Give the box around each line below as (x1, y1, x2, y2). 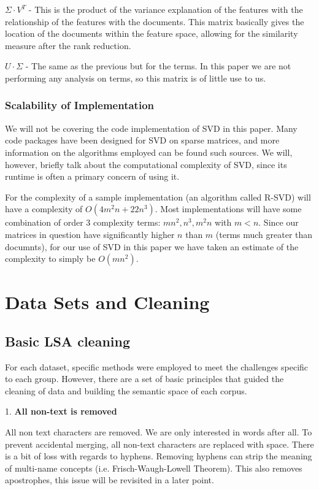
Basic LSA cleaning (5, 331, 131, 350)
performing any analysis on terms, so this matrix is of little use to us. (5, 71, 266, 84)
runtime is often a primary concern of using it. (5, 170, 180, 183)
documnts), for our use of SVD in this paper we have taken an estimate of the (5, 240, 299, 253)
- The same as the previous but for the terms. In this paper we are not (25, 59, 291, 72)
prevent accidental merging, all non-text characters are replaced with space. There (5, 437, 314, 450)
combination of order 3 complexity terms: (5, 216, 161, 229)
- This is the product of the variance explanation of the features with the (28, 3, 303, 15)
